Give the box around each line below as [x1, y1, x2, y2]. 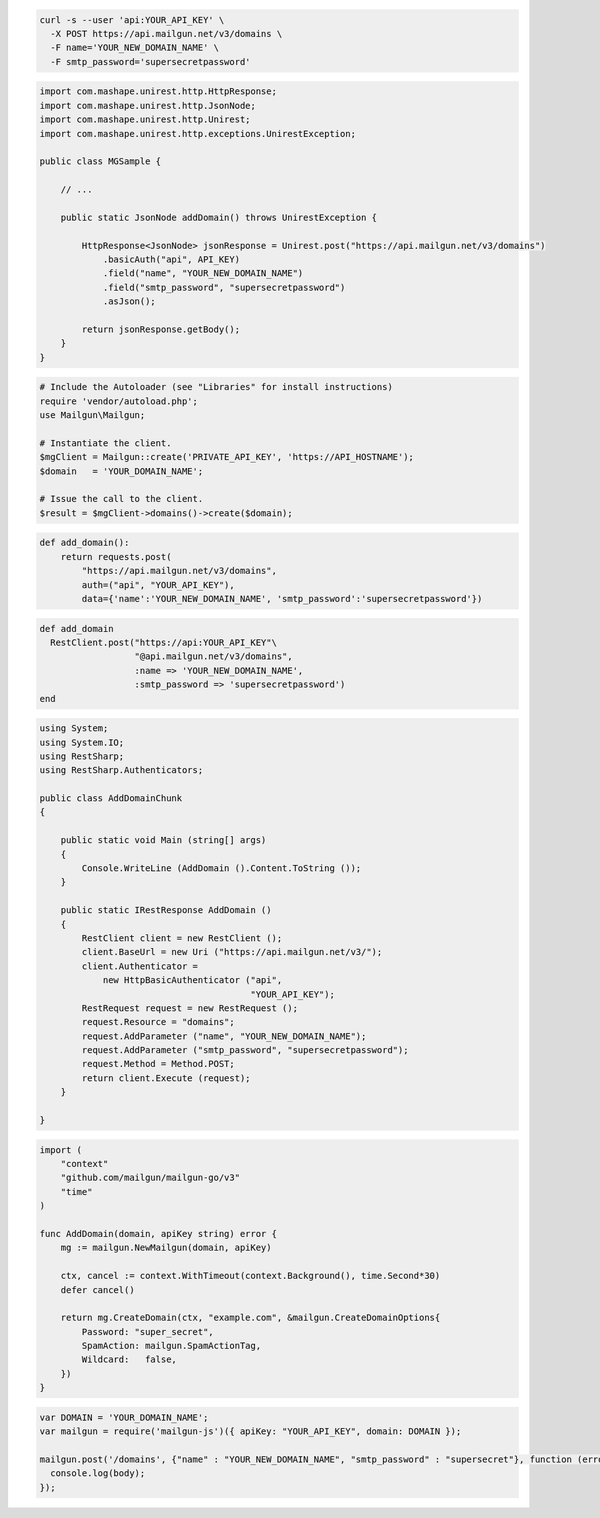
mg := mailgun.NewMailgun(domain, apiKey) [60, 1242, 272, 1254]
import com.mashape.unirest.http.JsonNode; [39, 100, 257, 111]
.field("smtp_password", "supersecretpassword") [102, 281, 346, 293]
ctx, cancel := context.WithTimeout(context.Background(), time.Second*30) [60, 1270, 441, 1282]
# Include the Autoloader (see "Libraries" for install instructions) [39, 381, 394, 393]
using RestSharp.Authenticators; [39, 765, 204, 776]
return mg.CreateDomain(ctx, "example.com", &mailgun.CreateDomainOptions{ [60, 1312, 441, 1324]
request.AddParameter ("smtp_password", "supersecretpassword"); [81, 1045, 409, 1056]
